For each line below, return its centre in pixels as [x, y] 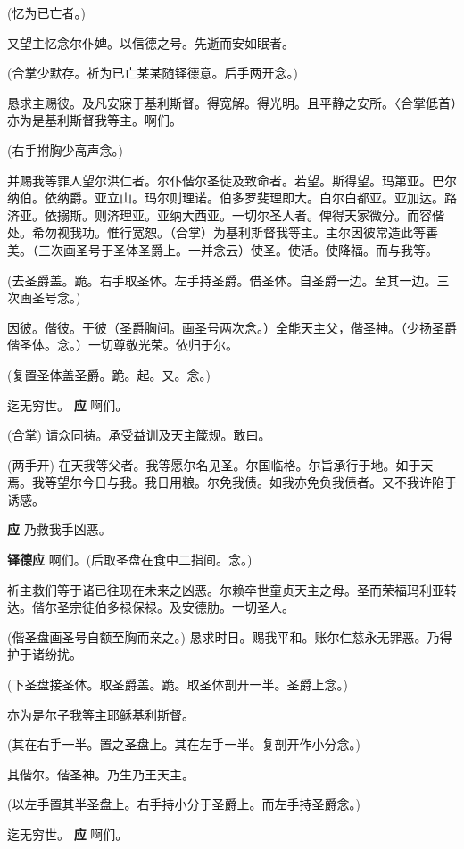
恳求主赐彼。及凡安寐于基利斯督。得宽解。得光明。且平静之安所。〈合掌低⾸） [232, 102]
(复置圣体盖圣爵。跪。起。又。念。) [109, 374]
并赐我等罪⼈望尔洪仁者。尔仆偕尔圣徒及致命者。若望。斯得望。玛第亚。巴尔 [232, 180]
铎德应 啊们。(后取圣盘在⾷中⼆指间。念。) [130, 560]
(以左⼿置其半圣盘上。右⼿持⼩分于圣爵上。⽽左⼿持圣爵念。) [184, 804]
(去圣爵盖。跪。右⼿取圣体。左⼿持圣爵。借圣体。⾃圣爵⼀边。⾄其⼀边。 [222, 280]
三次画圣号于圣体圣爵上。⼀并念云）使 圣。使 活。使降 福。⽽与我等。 [238, 249]
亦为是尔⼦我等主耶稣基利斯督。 [101, 714]
